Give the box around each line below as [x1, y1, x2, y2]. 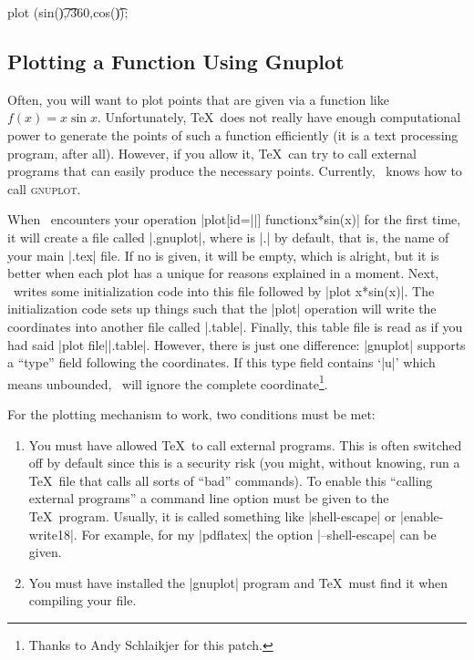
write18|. [28, 524, 77, 543]
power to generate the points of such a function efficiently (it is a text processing [7, 125, 459, 144]
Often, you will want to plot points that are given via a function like [7, 89, 389, 108]
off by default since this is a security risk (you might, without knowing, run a [28, 453, 460, 472]
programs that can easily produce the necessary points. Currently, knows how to [7, 161, 462, 180]
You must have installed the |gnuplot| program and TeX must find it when [28, 572, 448, 592]
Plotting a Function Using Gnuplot [7, 46, 345, 75]
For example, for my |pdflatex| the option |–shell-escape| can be [81, 524, 437, 543]
